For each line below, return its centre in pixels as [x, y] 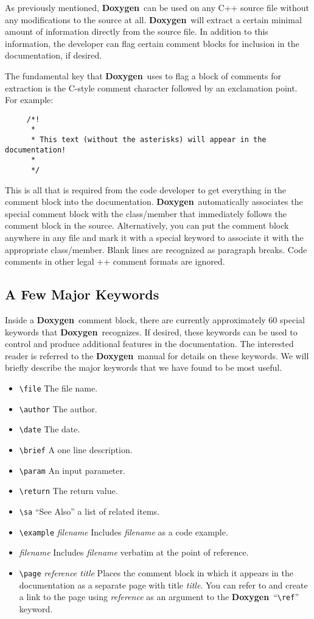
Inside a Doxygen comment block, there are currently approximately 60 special [155, 320]
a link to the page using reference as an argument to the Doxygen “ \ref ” [159, 597]
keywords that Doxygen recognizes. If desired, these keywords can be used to [151, 331]
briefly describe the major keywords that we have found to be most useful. [144, 367]
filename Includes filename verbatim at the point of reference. [134, 552]
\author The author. [58, 408]
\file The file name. [58, 388]
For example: [29, 100]
